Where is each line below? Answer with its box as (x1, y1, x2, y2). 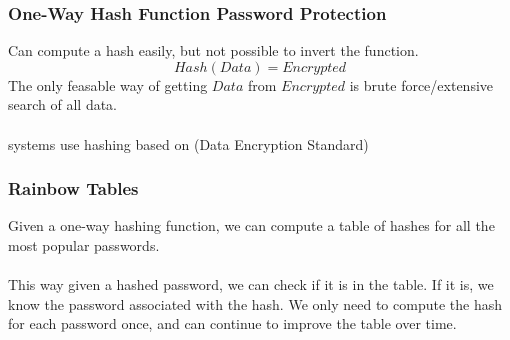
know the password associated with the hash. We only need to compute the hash (8, 293, 502, 314)
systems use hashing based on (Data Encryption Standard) (8, 133, 369, 154)
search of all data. (8, 94, 118, 115)
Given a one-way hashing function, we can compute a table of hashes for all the (8, 215, 495, 236)
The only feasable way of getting (8, 74, 208, 95)
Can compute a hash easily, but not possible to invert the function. (8, 40, 419, 61)
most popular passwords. (8, 235, 160, 255)
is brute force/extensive (349, 74, 494, 95)
